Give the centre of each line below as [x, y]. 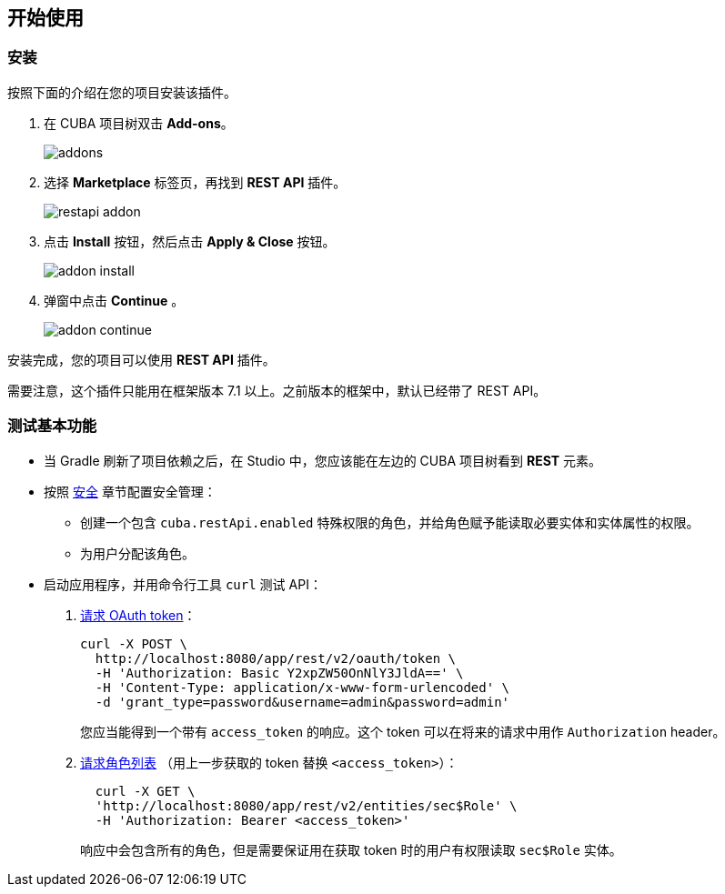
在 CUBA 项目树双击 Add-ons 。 [139, 123]
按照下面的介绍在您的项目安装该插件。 [122, 92]
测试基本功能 [52, 426]
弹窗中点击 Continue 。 [114, 300]
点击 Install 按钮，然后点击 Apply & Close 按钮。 [190, 241]
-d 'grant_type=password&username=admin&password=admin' [302, 702]
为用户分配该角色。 [137, 553]
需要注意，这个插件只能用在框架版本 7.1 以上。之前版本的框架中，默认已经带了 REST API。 [277, 390]
